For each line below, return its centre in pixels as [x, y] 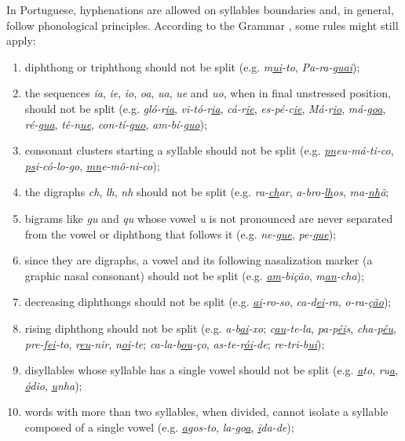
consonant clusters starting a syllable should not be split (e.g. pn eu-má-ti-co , [209, 150]
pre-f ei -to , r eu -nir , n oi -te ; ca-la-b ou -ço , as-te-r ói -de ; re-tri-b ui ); [175, 343]
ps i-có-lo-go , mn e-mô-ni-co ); [92, 165]
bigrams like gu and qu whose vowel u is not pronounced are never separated [209, 218]
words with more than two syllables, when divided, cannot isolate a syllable [206, 412]
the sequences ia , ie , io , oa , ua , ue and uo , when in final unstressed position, [208, 93]
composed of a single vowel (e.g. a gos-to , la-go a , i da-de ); [159, 426]
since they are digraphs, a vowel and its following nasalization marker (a [199, 260]
